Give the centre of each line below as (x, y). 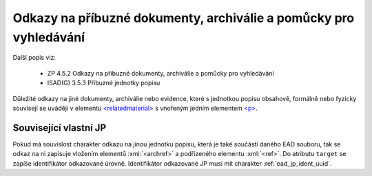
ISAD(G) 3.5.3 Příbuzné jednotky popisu (104, 83)
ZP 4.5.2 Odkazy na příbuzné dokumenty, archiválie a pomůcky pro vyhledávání (161, 73)
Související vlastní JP (60, 128)
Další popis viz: (34, 58)
